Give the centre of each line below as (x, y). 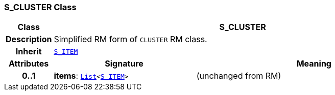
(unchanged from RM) (239, 76)
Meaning (314, 64)
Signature (124, 64)
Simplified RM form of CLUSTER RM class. (130, 39)
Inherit (29, 52)
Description (29, 39)
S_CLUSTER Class (40, 7)
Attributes (29, 64)
